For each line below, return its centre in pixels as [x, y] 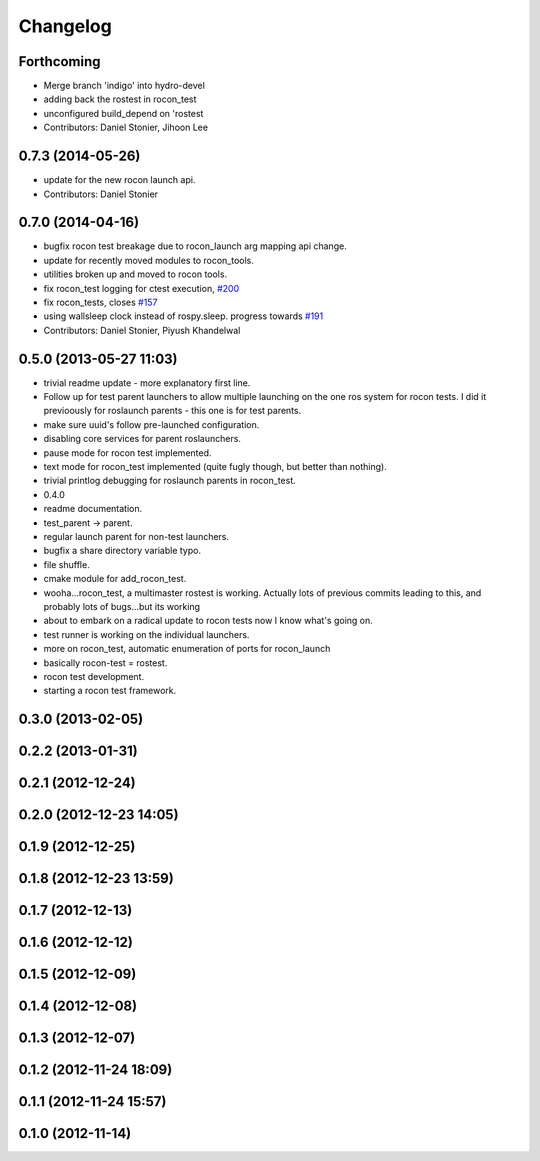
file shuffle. [66, 564]
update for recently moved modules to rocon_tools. [149, 260]
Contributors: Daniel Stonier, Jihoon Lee [126, 127]
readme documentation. [93, 509]
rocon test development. [94, 676]
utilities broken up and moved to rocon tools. [135, 274]
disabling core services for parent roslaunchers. [142, 439]
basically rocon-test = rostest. [105, 662]
